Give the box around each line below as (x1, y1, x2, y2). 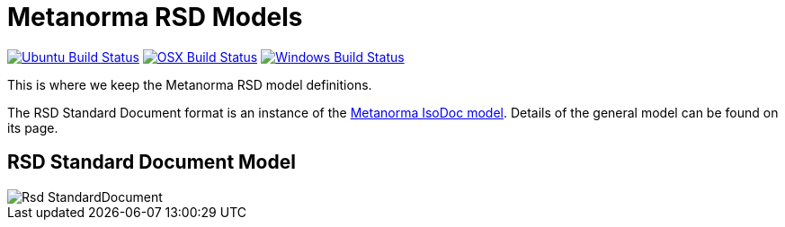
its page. (7, 119, 58, 135)
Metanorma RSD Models (7, 2, 303, 32)
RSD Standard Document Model (7, 151, 296, 174)
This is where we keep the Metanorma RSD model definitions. (7, 76, 372, 92)
